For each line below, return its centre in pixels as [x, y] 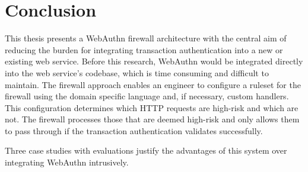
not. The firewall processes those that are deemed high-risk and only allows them [152, 119]
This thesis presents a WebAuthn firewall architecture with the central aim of [146, 38]
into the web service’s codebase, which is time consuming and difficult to [137, 72]
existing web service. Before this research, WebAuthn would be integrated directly [154, 61]
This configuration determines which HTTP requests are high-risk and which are [152, 107]
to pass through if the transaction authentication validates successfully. [134, 130]
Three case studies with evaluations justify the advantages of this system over [146, 150]
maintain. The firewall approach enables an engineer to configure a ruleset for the [153, 84]
